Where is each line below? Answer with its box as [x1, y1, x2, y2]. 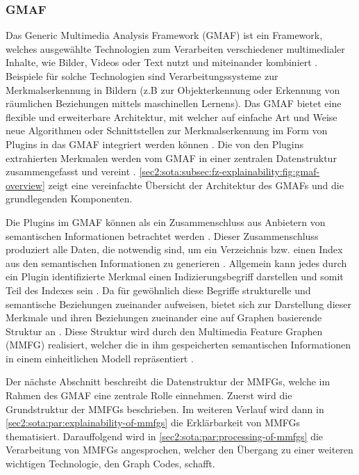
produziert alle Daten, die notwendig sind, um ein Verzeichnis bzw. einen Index [6, 242, 343, 257]
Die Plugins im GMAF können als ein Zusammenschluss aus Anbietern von [6, 214, 326, 229]
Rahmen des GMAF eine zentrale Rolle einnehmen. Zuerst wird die [6, 388, 292, 403]
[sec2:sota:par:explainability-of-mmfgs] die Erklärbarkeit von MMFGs [6, 415, 301, 430]
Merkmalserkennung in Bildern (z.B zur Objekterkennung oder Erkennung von [6, 82, 340, 97]
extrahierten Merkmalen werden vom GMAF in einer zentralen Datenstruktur [6, 150, 337, 165]
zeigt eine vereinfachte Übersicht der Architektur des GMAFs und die [48, 177, 344, 192]
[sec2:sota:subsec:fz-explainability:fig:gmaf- [139, 164, 320, 179]
